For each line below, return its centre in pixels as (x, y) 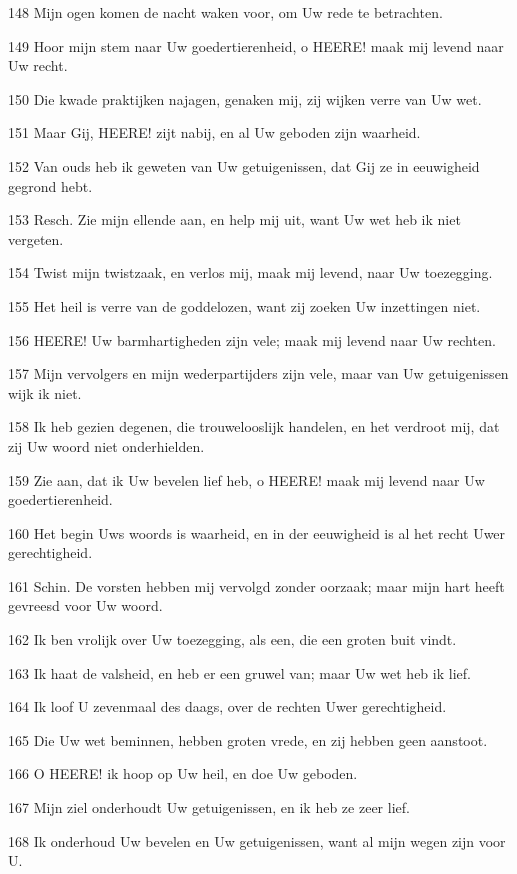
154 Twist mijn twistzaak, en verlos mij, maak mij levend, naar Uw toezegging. (250, 272)
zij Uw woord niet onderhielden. (106, 445)
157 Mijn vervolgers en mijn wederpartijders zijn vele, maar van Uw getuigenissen (258, 373)
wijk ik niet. (45, 392)
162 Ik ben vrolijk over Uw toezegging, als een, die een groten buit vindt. (232, 639)
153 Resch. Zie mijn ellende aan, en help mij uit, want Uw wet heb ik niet (234, 219)
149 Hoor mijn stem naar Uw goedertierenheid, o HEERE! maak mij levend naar (256, 45)
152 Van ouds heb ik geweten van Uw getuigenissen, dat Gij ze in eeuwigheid (244, 165)
